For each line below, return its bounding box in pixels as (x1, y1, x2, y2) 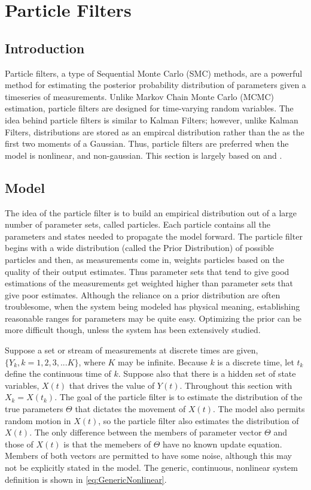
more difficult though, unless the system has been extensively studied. (5, 323, 261, 336)
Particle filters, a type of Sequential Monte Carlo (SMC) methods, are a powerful (5, 66, 303, 79)
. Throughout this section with (179, 379, 292, 391)
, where (78, 355, 105, 368)
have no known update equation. (162, 437, 282, 450)
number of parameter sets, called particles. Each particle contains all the (5, 218, 271, 231)
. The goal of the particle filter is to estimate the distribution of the (54, 391, 303, 403)
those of (5, 437, 33, 450)
